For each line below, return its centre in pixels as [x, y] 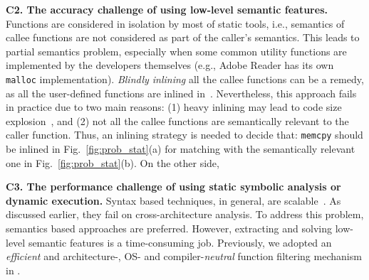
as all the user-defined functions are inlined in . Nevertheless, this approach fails [181, 93]
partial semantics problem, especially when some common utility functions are [176, 51]
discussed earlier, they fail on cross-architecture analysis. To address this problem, [185, 214]
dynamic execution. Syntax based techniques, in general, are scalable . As [173, 200]
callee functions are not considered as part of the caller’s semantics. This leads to [183, 37]
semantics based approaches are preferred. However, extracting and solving [169, 228]
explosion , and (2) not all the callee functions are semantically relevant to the [177, 120]
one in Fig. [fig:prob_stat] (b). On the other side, [113, 162]
